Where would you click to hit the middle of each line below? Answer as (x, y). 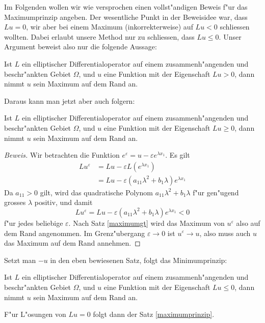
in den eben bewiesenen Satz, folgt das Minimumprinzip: (139, 260)
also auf (248, 223)
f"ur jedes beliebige (34, 223)
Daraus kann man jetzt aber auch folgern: (70, 100)
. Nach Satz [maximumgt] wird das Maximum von (147, 223)
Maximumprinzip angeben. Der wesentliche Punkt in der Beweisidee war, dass (126, 17)
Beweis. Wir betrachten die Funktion (62, 155)
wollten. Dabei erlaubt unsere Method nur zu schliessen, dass (99, 36)
